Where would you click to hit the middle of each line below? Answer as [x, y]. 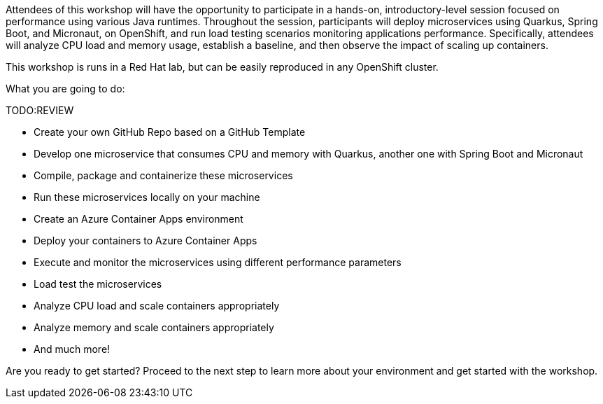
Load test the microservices [98, 284]
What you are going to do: [65, 89]
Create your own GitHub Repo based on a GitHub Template [170, 132]
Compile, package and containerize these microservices [163, 175]
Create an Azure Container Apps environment [139, 219]
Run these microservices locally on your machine [147, 197]
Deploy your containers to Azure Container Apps [146, 241]
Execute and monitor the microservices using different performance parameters [218, 262]
